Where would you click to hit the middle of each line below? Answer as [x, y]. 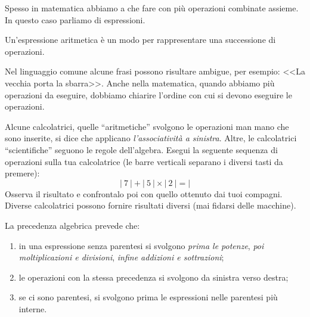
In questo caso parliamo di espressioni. [75, 19]
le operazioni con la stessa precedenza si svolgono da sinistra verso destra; [154, 277]
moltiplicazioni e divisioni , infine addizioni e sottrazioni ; [121, 257]
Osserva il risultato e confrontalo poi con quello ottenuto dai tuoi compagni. [144, 193]
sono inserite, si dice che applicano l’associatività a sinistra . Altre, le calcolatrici [151, 138]
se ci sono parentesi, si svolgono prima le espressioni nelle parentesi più [148, 297]
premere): [22, 173]
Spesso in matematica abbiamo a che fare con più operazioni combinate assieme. [152, 8]
